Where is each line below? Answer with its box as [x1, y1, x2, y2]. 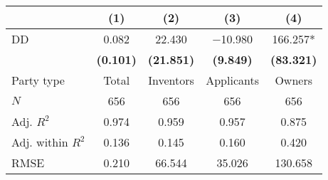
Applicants [206, 72, 259, 88]
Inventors [148, 72, 194, 88]
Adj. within [11, 134, 68, 150]
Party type [11, 72, 65, 88]
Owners [275, 72, 312, 88]
